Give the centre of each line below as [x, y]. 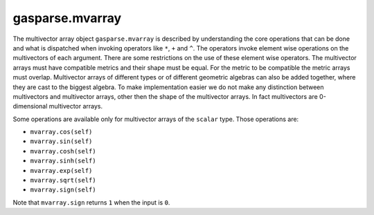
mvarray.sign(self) [63, 190]
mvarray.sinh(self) [63, 161]
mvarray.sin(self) [61, 141]
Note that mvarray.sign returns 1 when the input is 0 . [91, 202]
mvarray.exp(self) [61, 170]
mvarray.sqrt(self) [63, 180]
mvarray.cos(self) [61, 132]
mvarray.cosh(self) [63, 151]
